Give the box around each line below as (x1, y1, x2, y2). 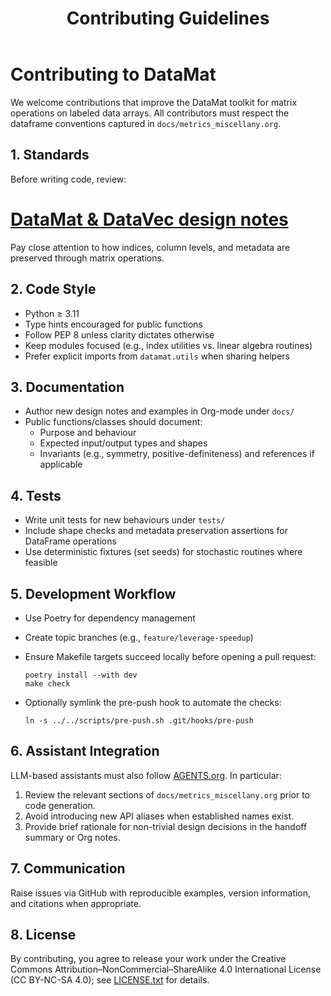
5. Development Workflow (10, 585, 177, 602)
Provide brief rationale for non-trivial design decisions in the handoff (24, 820, 308, 832)
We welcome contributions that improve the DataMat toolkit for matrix (10, 96, 298, 108)
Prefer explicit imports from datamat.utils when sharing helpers (24, 350, 291, 362)
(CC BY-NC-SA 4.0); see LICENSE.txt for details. (10, 974, 210, 986)
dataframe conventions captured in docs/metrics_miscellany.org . (10, 117, 282, 129)
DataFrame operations (24, 535, 117, 547)
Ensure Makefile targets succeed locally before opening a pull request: (24, 650, 317, 662)
